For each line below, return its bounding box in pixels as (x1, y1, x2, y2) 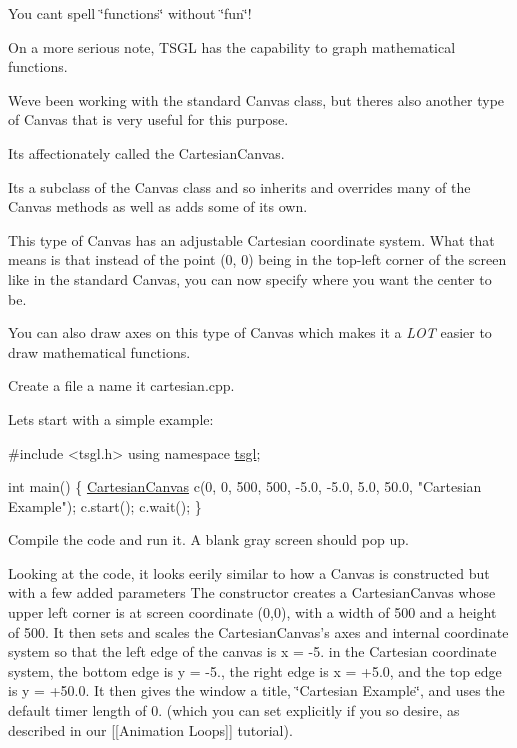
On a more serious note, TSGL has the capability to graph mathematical (8, 36, 456, 57)
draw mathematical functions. (8, 341, 191, 362)
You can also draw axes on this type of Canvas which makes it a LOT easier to (8, 322, 492, 343)
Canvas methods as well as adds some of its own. (8, 196, 308, 217)
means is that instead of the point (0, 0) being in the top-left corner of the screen (8, 249, 507, 270)
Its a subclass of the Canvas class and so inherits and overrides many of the (8, 176, 471, 197)
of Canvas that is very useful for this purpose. (8, 109, 289, 130)
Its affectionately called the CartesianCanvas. (8, 142, 285, 163)
